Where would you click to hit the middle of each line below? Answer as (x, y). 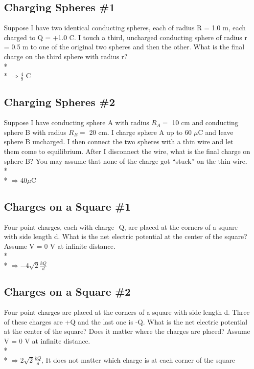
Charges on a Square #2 (68, 292)
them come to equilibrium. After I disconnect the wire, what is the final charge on (127, 151)
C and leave (216, 132)
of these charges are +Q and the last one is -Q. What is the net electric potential (126, 321)
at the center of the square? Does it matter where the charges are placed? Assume (127, 331)
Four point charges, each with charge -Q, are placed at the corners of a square (121, 227)
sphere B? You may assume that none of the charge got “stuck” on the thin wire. (126, 161)
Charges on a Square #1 (68, 206)
